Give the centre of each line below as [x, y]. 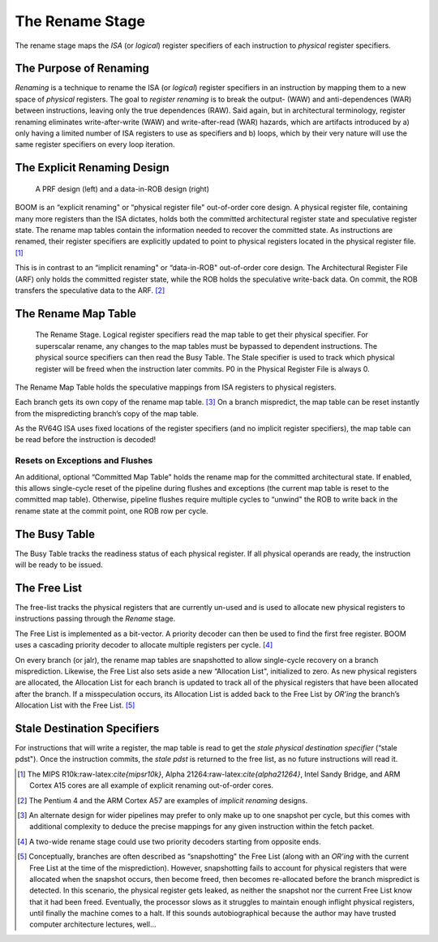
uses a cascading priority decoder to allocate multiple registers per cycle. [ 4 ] [144, 645]
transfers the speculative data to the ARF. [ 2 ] [90, 290]
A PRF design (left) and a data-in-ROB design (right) [122, 189]
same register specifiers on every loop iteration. [95, 144]
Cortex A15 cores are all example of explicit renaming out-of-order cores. [152, 785]
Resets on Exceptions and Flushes [84, 461]
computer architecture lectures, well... [93, 924]
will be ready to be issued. [59, 565]
